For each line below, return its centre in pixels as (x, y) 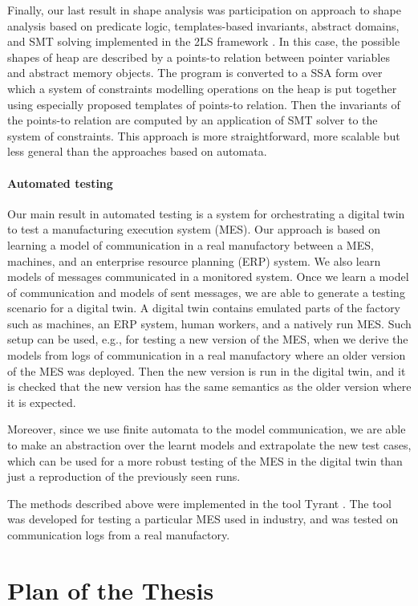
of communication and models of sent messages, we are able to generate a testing (206, 292)
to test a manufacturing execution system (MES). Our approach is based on (194, 229)
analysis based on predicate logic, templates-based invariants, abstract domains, (203, 25)
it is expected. (42, 402)
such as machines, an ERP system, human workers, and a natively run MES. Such (209, 323)
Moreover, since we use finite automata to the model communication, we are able (207, 429)
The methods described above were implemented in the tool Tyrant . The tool (199, 503)
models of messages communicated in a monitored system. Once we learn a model (208, 277)
